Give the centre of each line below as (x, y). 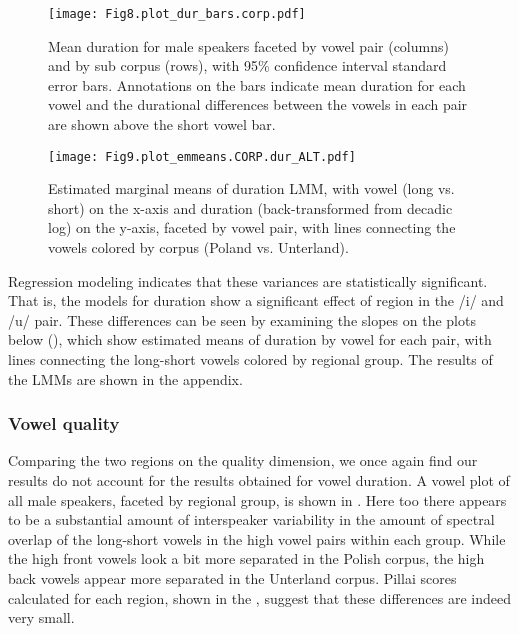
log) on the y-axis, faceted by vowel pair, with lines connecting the (252, 227)
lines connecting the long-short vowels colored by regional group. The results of (250, 359)
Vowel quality (64, 423)
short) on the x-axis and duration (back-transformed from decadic (250, 207)
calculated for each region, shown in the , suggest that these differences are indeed (259, 597)
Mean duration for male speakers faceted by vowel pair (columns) (248, 45)
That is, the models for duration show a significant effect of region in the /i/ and (256, 300)
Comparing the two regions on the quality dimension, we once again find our (243, 460)
